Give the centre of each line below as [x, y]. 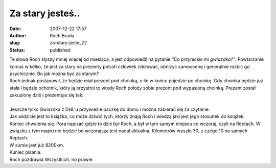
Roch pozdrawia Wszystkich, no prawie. [52, 159]
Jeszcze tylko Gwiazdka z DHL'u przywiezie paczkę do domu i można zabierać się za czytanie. [110, 109]
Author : [18, 35]
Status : [17, 50]
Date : [15, 29]
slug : [15, 43]
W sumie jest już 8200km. [37, 145]
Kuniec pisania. [26, 152]
